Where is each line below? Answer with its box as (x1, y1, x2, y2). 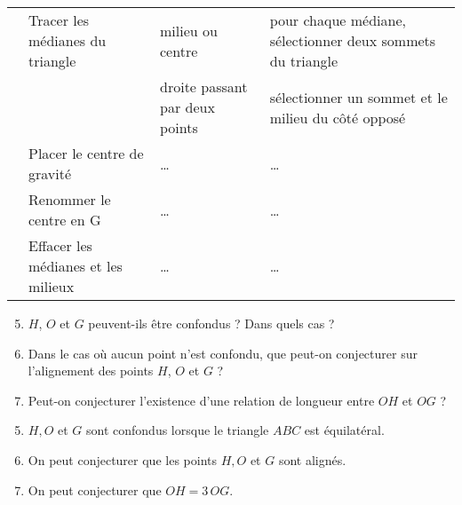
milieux (28, 276, 75, 296)
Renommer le (28, 189, 111, 209)
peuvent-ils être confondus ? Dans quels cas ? (88, 314, 335, 332)
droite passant (160, 76, 248, 97)
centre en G (28, 209, 101, 230)
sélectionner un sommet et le (269, 86, 448, 107)
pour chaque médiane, (269, 10, 407, 30)
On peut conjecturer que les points (28, 450, 217, 469)
